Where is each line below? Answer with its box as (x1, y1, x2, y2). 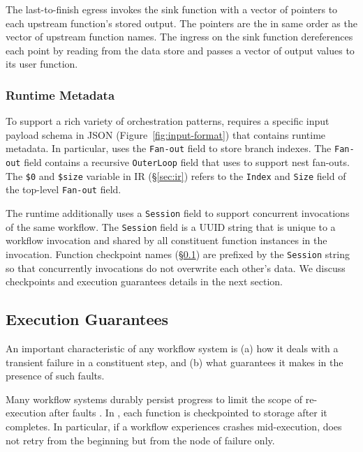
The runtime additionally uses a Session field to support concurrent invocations (6, 206, 350, 220)
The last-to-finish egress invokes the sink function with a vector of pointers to (6, 2, 338, 16)
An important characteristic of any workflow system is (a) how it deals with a (6, 340, 339, 355)
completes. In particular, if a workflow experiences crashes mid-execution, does (6, 419, 342, 433)
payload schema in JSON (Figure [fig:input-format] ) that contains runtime (6, 127, 326, 142)
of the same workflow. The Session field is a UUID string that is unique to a (6, 219, 336, 234)
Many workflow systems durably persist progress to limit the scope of (6, 391, 303, 406)
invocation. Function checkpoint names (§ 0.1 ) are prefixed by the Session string (6, 246, 350, 261)
